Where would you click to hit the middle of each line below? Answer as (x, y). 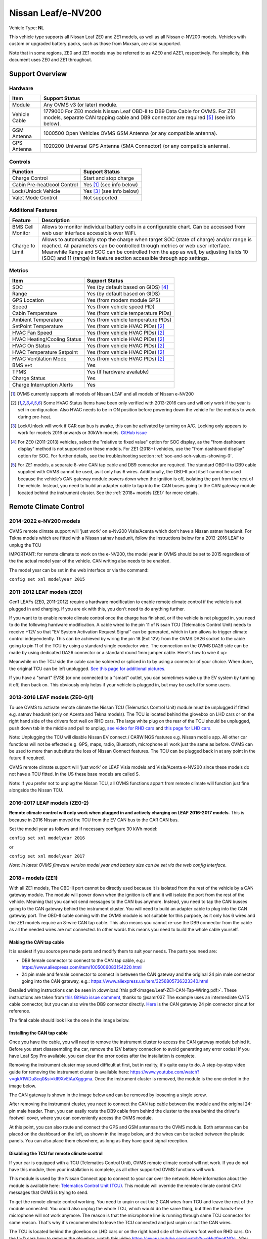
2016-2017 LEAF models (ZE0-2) (49, 803)
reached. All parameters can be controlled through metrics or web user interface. (136, 245)
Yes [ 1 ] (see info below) (111, 185)
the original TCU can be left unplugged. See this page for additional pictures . (87, 669)
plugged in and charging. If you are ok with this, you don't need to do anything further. (97, 609)
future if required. (27, 758)
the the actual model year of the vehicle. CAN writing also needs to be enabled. (90, 561)
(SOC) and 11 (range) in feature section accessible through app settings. (125, 258)
